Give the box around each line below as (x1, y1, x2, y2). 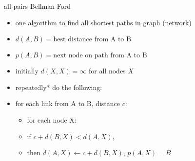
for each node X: (27, 114, 77, 125)
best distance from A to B (53, 36, 131, 43)
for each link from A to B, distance (15, 98, 120, 108)
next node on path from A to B (53, 52, 147, 59)
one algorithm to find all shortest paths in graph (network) (15, 17, 192, 27)
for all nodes (89, 66, 126, 76)
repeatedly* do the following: (15, 82, 102, 92)
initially (15, 66, 39, 76)
